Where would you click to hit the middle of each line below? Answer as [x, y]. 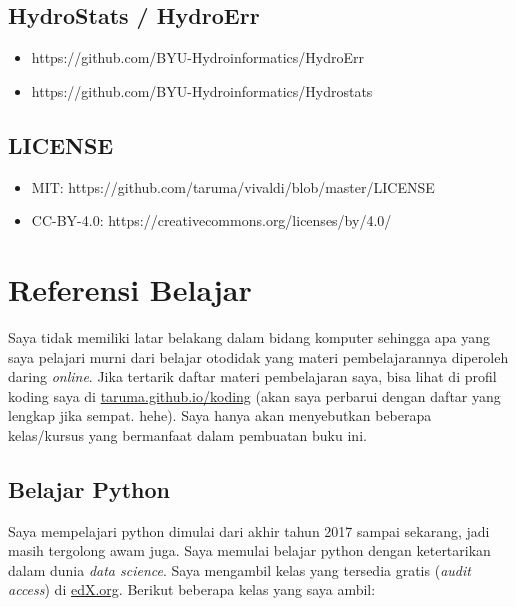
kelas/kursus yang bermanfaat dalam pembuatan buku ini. [187, 434]
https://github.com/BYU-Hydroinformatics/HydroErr [197, 57]
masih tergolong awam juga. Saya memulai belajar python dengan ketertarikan [249, 550]
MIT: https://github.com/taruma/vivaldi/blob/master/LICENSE [233, 186]
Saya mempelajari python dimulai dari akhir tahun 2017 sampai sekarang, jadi [249, 530]
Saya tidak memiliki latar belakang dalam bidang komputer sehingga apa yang [249, 336]
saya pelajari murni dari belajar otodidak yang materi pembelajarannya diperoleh [258, 356]
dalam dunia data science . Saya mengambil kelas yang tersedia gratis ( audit [239, 569]
